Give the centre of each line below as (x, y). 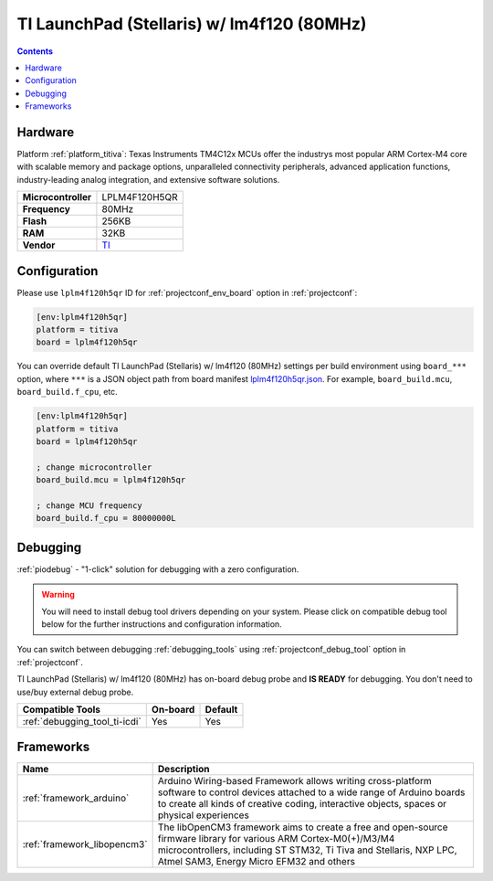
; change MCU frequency (89, 505)
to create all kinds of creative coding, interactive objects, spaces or (302, 804)
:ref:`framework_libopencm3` (85, 844)
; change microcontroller (94, 467)
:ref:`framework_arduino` (76, 798)
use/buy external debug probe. (75, 692)
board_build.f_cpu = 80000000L (106, 518)
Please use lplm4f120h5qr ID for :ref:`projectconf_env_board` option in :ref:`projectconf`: (187, 292)
